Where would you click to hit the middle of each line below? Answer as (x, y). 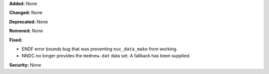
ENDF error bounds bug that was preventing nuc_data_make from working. (100, 49)
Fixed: (16, 40)
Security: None (25, 65)
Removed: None (26, 31)
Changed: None (26, 13)
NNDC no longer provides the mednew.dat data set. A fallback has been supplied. (106, 56)
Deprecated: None (29, 22)
